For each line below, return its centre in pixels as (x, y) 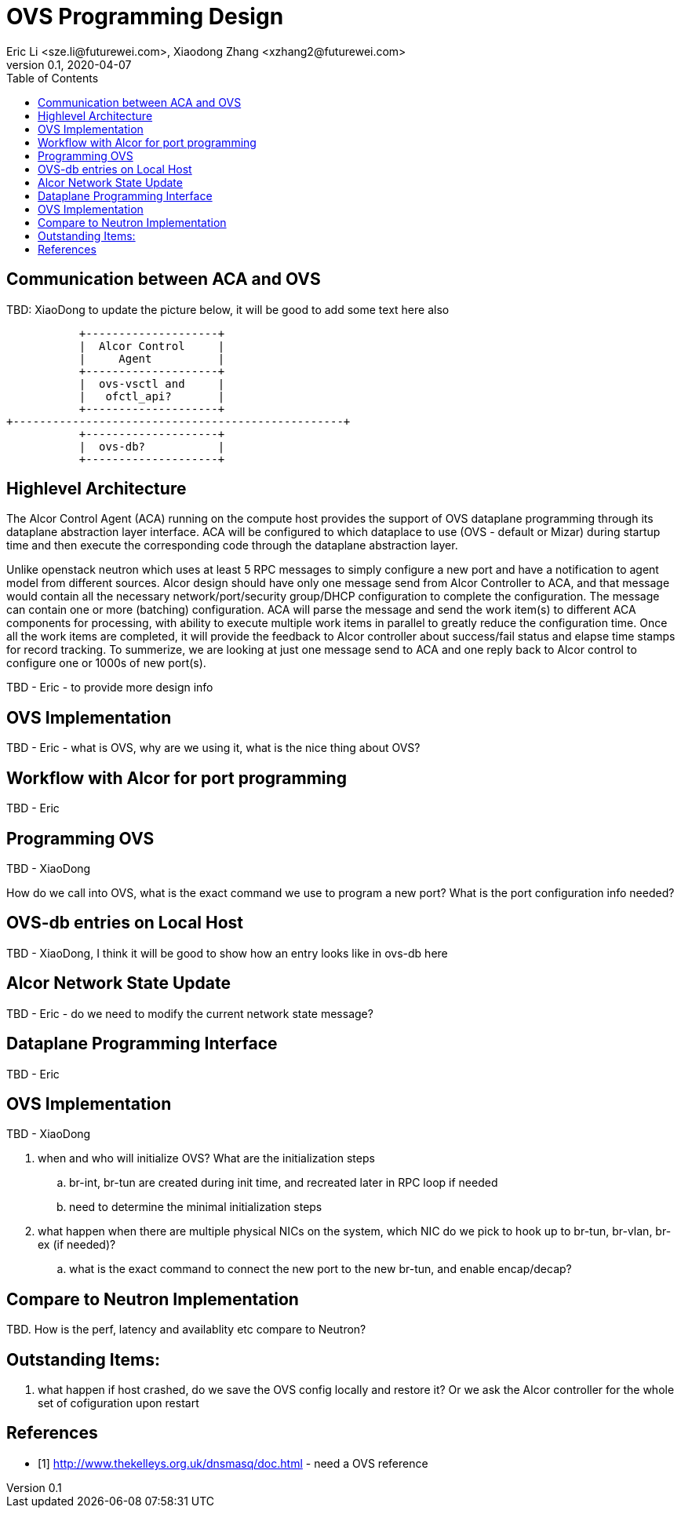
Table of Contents (53, 78)
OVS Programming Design (145, 16)
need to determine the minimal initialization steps (196, 1207)
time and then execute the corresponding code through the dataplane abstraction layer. (232, 545)
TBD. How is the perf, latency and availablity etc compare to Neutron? (186, 1330)
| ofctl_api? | (152, 396)
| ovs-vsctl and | (152, 383)
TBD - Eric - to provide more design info (110, 688)
